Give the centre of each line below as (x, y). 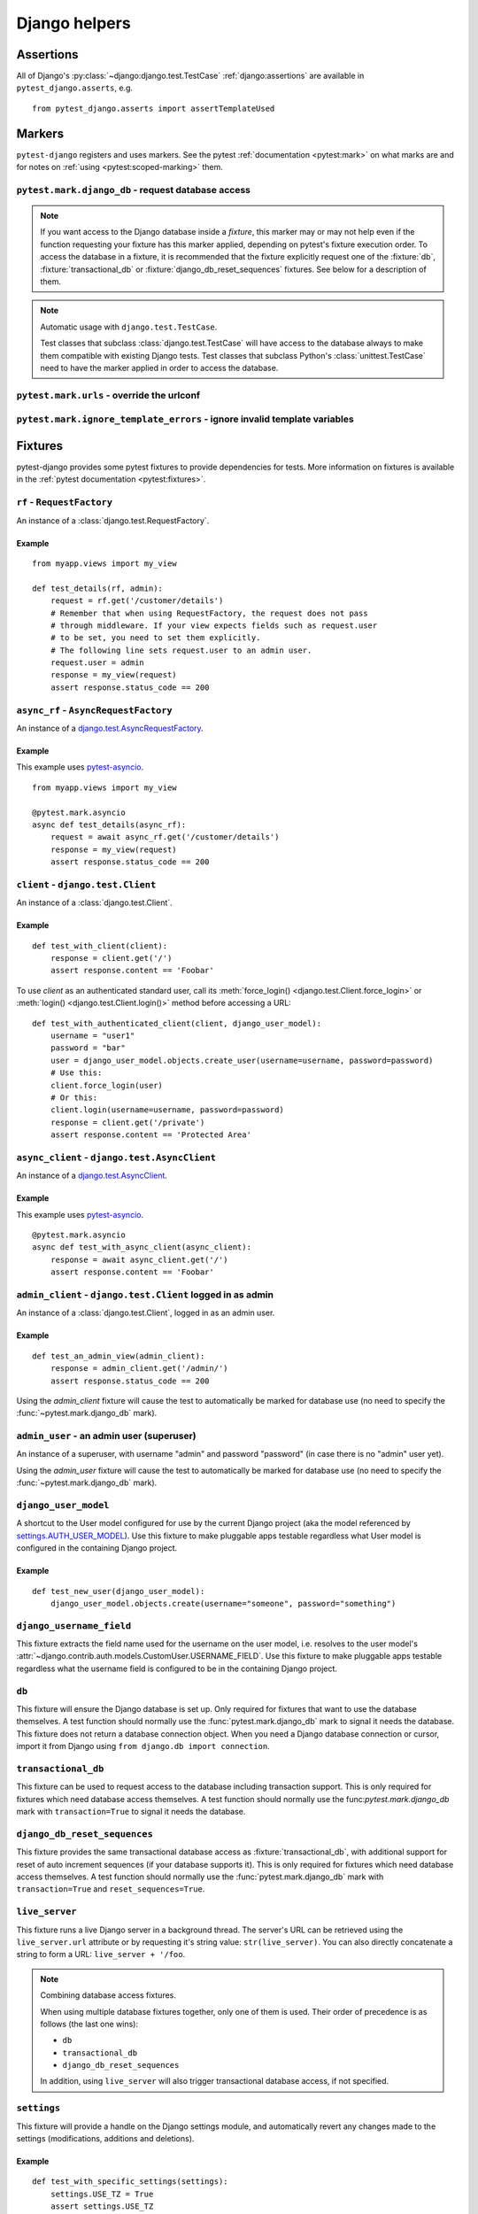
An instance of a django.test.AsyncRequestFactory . (110, 728)
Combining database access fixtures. (108, 1995)
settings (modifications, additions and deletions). (105, 2138)
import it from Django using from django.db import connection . (143, 1746)
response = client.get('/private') (127, 1122)
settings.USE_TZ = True (102, 2194)
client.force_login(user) (107, 1085)
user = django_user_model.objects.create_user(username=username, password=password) (242, 1060)
